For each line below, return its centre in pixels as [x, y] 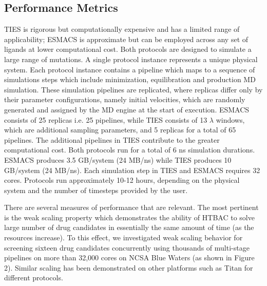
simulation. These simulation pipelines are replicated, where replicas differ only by [133, 89]
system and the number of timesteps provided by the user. [96, 190]
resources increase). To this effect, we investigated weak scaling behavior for [123, 237]
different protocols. [34, 278]
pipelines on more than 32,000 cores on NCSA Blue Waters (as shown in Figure [129, 258]
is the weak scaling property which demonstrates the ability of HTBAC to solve [129, 217]
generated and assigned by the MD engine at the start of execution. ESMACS [127, 109]
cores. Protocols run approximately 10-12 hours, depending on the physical [122, 180]
